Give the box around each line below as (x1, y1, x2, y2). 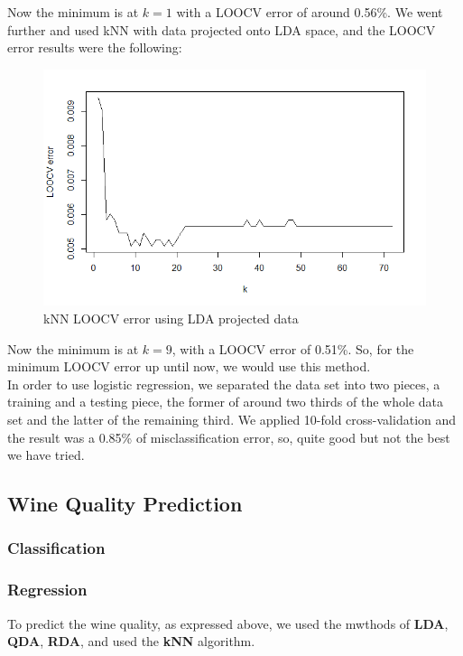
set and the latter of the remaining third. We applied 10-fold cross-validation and (7, 410, 457, 428)
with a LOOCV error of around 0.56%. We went (176, 3, 443, 21)
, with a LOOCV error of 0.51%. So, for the (171, 339, 414, 358)
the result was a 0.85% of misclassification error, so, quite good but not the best (7, 427, 450, 446)
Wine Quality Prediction (7, 490, 243, 518)
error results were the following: (7, 38, 182, 57)
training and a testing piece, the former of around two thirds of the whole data (7, 392, 443, 411)
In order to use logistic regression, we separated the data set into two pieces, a (7, 374, 440, 393)
